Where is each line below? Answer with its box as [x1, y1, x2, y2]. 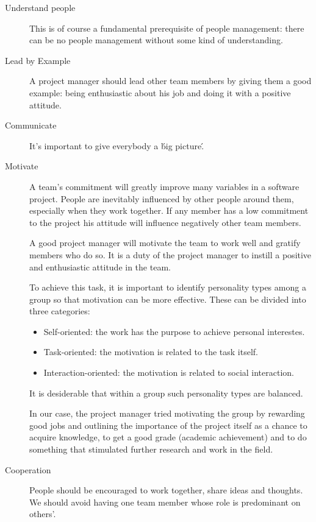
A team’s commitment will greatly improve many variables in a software [29, 180, 300, 192]
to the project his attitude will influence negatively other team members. [29, 216, 301, 228]
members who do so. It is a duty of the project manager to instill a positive [29, 248, 312, 261]
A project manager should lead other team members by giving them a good [29, 74, 312, 87]
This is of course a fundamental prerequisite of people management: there [29, 21, 304, 34]
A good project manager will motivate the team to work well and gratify [29, 236, 301, 249]
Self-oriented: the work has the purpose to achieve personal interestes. [43, 325, 305, 337]
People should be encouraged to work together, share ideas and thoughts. [29, 484, 303, 496]
